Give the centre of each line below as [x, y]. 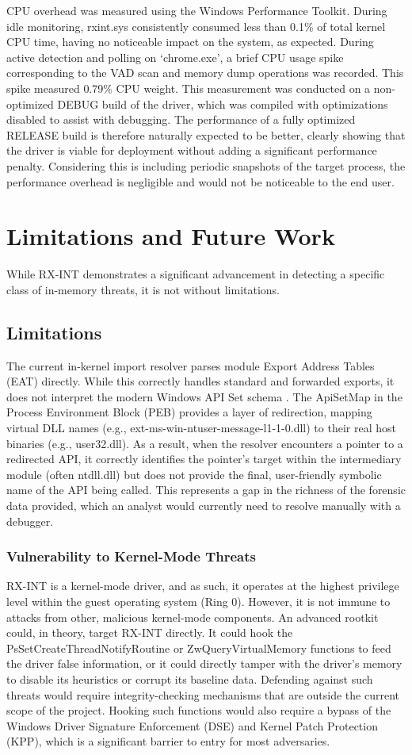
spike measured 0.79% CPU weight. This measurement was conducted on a [189, 88]
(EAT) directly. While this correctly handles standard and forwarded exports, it [200, 381]
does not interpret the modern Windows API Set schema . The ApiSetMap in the [204, 396]
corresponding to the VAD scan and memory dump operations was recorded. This [205, 73]
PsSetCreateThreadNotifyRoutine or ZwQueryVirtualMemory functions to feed [199, 648]
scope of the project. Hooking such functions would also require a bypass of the [199, 710]
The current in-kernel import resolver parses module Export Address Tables [191, 365]
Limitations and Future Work [171, 236]
